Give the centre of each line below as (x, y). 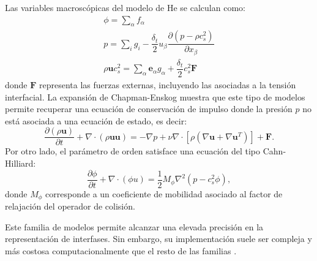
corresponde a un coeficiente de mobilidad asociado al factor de (164, 193)
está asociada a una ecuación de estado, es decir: (96, 120)
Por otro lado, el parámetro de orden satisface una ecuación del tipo (133, 151)
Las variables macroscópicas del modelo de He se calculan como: (125, 7)
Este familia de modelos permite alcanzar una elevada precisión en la (134, 226)
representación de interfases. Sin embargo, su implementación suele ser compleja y (158, 239)
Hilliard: (21, 163)
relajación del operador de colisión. (70, 206)
